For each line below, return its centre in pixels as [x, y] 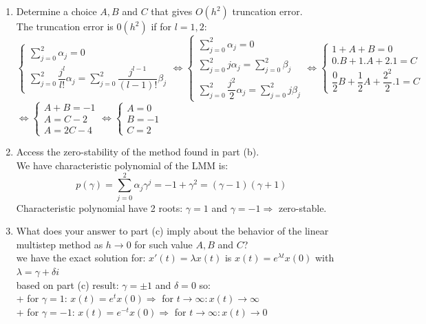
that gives [172, 11]
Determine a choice [56, 11]
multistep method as [60, 244]
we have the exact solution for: [81, 258]
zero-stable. [302, 207]
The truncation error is [65, 26]
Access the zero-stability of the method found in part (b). [138, 152]
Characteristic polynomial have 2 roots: [99, 207]
